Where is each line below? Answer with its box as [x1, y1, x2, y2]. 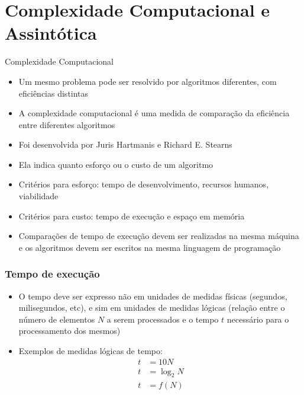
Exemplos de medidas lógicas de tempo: [18, 345, 163, 357]
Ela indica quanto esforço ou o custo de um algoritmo [18, 158, 214, 170]
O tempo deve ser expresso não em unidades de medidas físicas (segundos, [18, 289, 287, 302]
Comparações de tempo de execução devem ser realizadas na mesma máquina [18, 230, 299, 242]
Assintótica [5, 21, 97, 45]
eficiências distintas [18, 87, 89, 99]
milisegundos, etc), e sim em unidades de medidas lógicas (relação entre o [18, 301, 285, 314]
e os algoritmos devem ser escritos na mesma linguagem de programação [18, 241, 281, 253]
